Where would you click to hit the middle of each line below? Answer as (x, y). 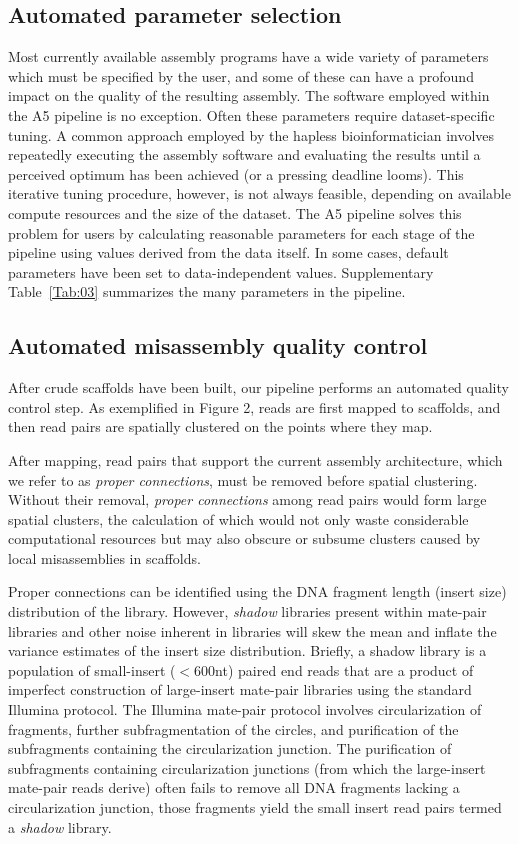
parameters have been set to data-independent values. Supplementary (221, 271)
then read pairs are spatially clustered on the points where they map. (220, 426)
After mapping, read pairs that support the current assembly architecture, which (255, 459)
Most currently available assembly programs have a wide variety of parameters (248, 56)
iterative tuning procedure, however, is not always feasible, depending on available (259, 193)
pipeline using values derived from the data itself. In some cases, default (228, 252)
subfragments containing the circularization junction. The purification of (230, 748)
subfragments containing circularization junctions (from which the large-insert (247, 767)
